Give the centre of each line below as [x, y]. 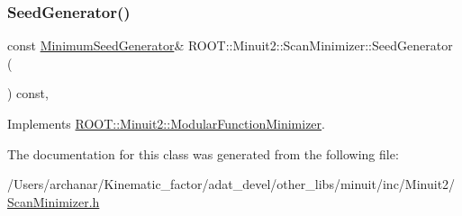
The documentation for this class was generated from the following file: [203, 153]
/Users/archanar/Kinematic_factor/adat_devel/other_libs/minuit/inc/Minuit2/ [231, 184]
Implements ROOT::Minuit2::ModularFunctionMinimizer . [166, 123]
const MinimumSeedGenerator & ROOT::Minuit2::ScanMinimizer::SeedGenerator [230, 45]
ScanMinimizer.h [54, 201]
